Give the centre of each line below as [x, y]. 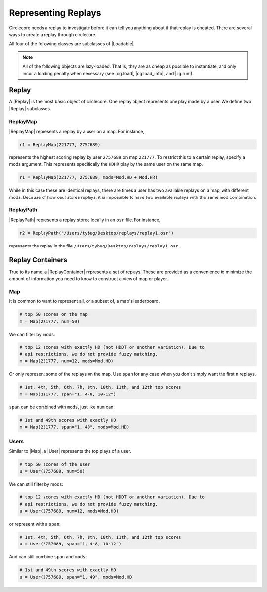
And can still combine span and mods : [48, 557]
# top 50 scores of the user [55, 464]
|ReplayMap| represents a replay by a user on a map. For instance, [77, 131]
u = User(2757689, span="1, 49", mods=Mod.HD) [77, 577]
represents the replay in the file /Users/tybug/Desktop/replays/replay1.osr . [94, 246]
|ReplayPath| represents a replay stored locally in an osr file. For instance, [85, 220]
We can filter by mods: [32, 334]
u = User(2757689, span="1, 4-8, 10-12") [70, 544]
